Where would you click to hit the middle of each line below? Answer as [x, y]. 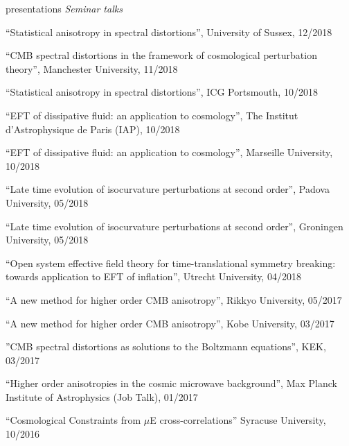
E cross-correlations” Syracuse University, [238, 420]
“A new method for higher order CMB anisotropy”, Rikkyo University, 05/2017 [174, 299]
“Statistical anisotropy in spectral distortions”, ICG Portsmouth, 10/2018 [162, 92]
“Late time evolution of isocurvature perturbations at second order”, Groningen [174, 226]
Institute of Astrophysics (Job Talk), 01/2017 [102, 396]
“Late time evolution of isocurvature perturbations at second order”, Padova [168, 189]
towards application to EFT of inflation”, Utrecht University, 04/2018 [153, 276]
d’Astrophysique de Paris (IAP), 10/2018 [93, 129]
